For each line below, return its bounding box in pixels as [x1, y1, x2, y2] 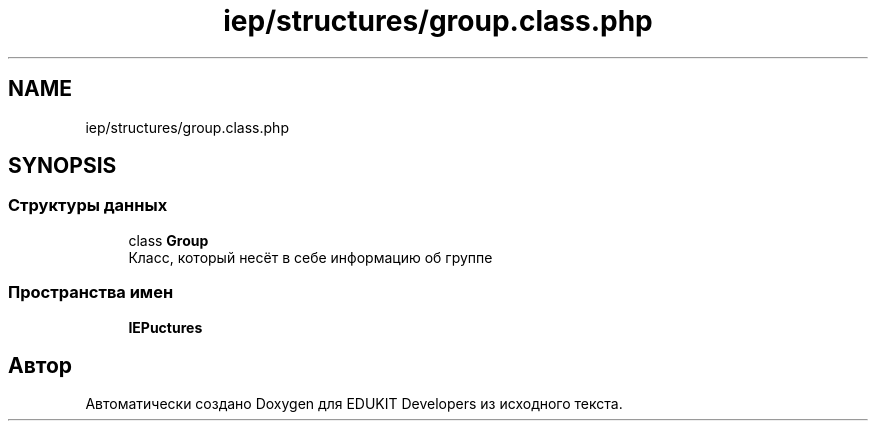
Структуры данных [8, 195, 168, 216]
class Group [128, 231, 209, 249]
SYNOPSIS [8, 153, 117, 179]
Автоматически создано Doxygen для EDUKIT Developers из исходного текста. [85, 395, 623, 413]
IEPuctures [128, 318, 203, 336]
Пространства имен [8, 282, 174, 303]
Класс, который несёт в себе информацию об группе [128, 248, 493, 266]
